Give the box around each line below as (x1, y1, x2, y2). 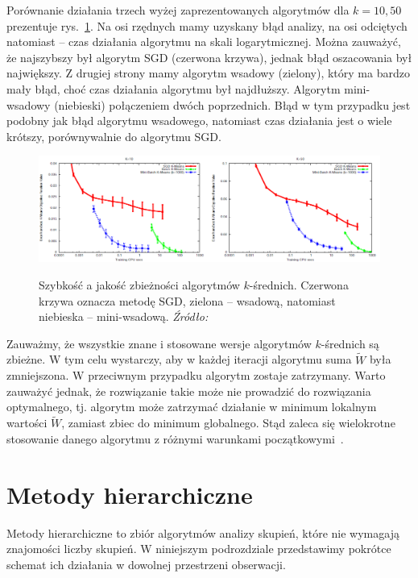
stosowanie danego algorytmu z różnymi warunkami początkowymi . (6, 430, 344, 447)
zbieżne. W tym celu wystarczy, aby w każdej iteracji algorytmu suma (6, 351, 352, 368)
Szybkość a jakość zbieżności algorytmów (39, 277, 240, 293)
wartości (6, 414, 48, 431)
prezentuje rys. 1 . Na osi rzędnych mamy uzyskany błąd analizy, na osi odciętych (6, 17, 408, 34)
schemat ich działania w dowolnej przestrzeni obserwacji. (6, 555, 286, 572)
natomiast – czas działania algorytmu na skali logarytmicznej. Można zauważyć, (6, 33, 401, 50)
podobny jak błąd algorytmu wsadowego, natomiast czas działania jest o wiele (6, 112, 392, 129)
